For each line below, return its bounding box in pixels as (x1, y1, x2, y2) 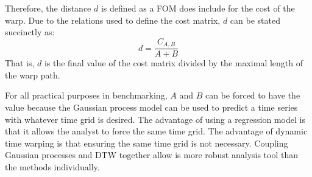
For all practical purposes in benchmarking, (5, 89, 168, 102)
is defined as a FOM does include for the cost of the (101, 2, 295, 14)
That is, (5, 57, 35, 69)
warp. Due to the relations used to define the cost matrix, (5, 13, 221, 26)
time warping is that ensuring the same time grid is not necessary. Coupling (5, 136, 288, 149)
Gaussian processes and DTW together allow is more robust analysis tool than (5, 148, 299, 161)
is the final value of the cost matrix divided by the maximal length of (44, 57, 303, 69)
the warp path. (5, 68, 60, 81)
